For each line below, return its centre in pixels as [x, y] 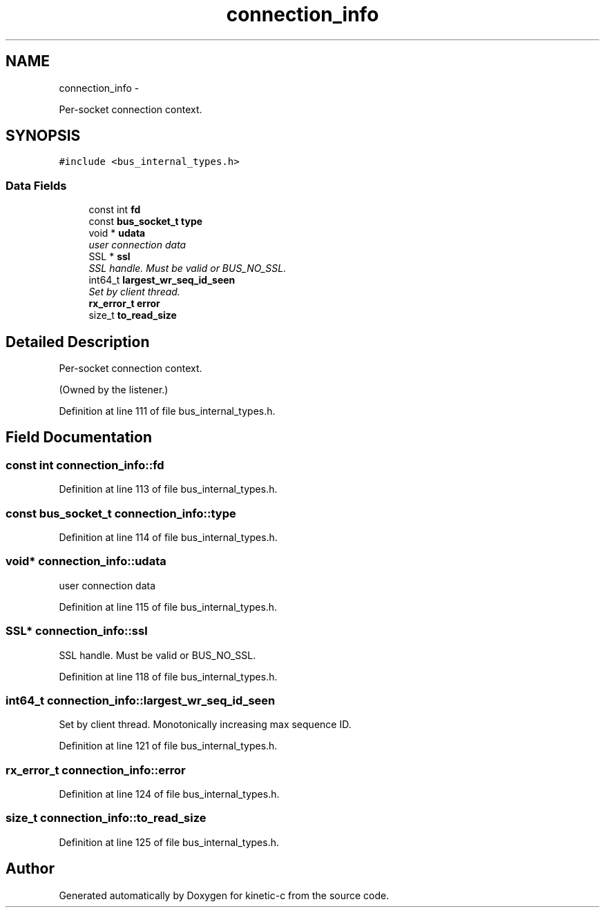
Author [30, 869]
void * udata [117, 233]
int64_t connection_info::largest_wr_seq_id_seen [141, 700]
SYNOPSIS [43, 136]
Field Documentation [79, 438]
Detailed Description [78, 342]
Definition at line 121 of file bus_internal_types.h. [168, 746]
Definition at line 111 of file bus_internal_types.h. [167, 411]
